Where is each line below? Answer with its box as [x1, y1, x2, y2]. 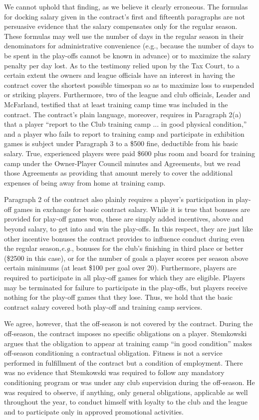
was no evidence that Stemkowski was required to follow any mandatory [4, 367, 225, 378]
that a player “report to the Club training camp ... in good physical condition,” [4, 119, 247, 129]
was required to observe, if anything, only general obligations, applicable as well [4, 387, 248, 397]
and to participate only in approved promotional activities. [4, 406, 184, 417]
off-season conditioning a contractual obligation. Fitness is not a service [4, 348, 223, 358]
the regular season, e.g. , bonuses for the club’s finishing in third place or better [4, 243, 244, 253]
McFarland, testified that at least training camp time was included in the [4, 99, 228, 109]
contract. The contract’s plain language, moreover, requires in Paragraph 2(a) [4, 109, 242, 119]
